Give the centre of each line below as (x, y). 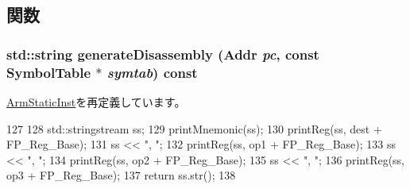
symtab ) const (152, 72)
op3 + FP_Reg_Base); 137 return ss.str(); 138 (121, 175)
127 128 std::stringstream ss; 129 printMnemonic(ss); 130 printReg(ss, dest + (194, 128)
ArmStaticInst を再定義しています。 (96, 101)
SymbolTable (49, 72)
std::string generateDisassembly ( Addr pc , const (163, 54)
